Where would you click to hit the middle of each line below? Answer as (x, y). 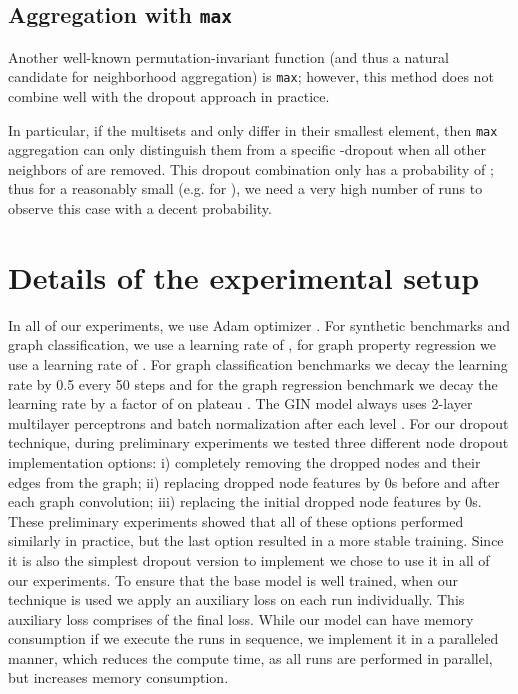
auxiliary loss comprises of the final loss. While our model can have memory (241, 618)
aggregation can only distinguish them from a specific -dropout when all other (247, 149)
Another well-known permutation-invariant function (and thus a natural (228, 56)
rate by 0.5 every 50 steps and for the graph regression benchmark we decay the (253, 383)
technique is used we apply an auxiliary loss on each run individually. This (236, 599)
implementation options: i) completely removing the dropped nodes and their (244, 461)
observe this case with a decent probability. (140, 208)
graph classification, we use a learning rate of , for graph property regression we (252, 344)
